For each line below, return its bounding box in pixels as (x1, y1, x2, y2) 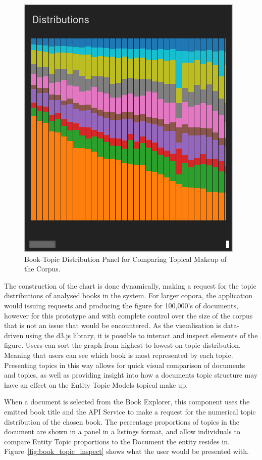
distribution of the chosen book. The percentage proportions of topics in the (4, 416, 240, 427)
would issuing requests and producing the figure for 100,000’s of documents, (4, 300, 238, 310)
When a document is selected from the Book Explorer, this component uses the (4, 396, 250, 407)
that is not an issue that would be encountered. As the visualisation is (4, 320, 221, 331)
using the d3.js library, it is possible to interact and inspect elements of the (25, 330, 258, 340)
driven (4, 330, 24, 340)
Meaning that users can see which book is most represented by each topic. (4, 349, 233, 360)
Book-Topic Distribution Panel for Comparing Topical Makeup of (24, 253, 227, 264)
